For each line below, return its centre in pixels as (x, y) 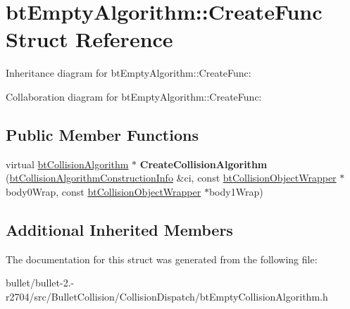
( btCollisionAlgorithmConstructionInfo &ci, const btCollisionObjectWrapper (171, 178)
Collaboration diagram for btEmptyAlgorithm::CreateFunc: (134, 96)
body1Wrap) (236, 191)
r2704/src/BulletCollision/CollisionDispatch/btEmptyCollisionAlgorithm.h (167, 296)
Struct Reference (89, 39)
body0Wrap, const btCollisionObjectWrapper (104, 191)
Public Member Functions (102, 134)
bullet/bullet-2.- (40, 283)
